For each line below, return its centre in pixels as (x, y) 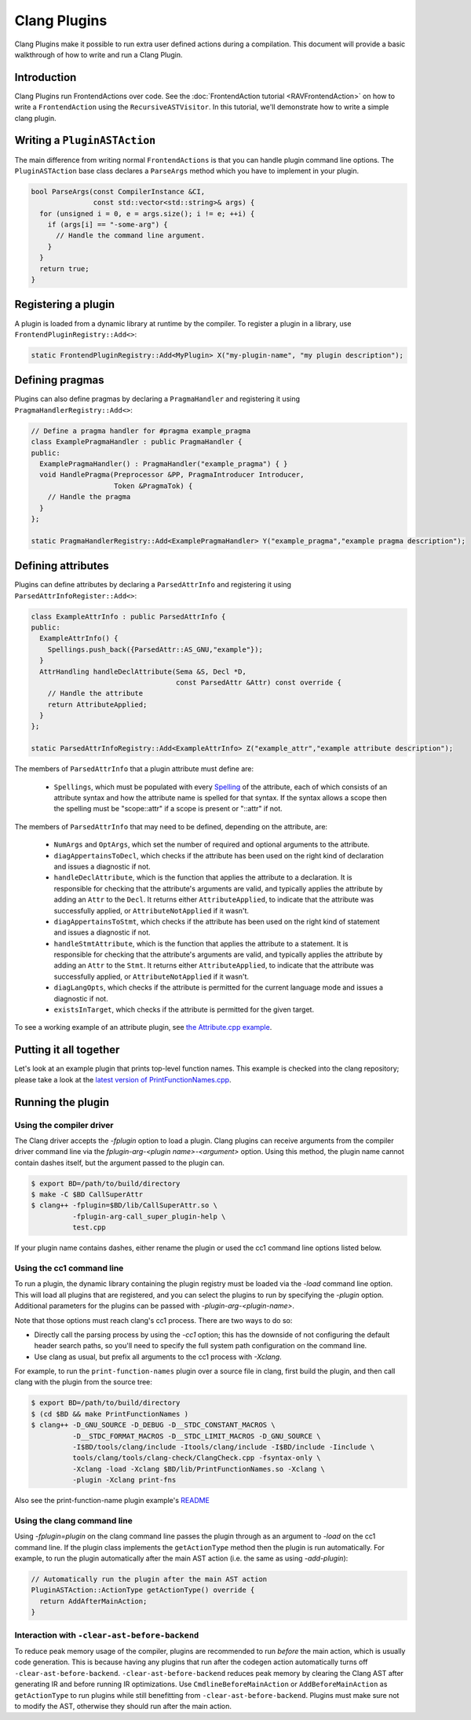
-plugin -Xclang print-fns (124, 1480)
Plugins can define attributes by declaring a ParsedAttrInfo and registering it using (153, 585)
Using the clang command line (73, 1520)
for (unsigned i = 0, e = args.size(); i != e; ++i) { (147, 213)
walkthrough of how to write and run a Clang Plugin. (99, 54)
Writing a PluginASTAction (85, 140)
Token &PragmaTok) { (153, 486)
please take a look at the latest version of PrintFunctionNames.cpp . (123, 1079)
